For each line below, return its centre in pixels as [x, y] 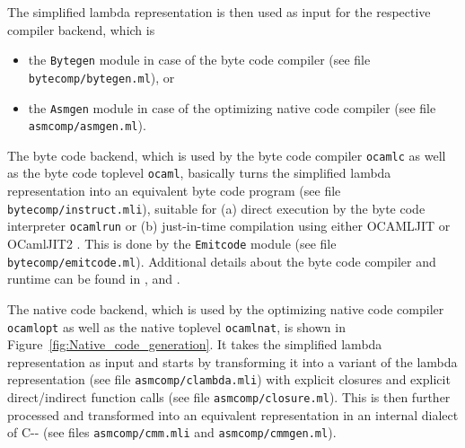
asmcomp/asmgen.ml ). [87, 125]
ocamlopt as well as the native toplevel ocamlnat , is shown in [176, 326]
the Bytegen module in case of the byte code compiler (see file [199, 60]
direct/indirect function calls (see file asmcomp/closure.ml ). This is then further [229, 397]
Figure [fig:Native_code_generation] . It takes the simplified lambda [195, 344]
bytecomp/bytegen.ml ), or [101, 77]
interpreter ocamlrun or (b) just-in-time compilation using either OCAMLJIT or [229, 226]
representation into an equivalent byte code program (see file [174, 191]
